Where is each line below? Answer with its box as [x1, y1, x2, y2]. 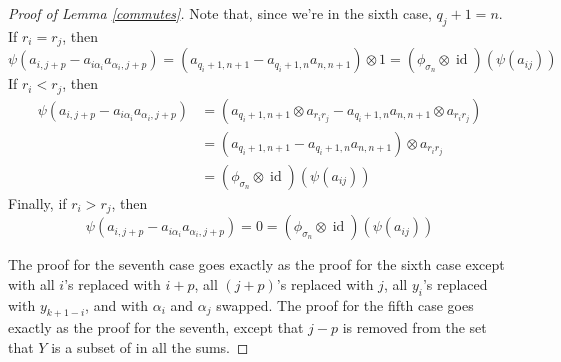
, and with [85, 294, 149, 315]
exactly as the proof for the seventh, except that [8, 317, 304, 338]
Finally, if [8, 192, 67, 213]
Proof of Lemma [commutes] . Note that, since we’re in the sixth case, [8, 3, 432, 23]
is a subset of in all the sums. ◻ [51, 337, 249, 358]
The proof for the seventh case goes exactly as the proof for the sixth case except [8, 254, 505, 275]
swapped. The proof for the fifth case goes [216, 294, 474, 315]
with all [8, 273, 55, 294]
